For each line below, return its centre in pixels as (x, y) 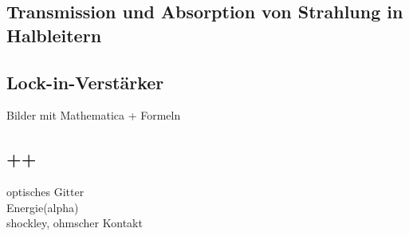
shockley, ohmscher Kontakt (75, 223)
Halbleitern (54, 35)
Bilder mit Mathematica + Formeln (94, 115)
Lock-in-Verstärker (85, 82)
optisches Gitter (45, 192)
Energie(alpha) (43, 207)
